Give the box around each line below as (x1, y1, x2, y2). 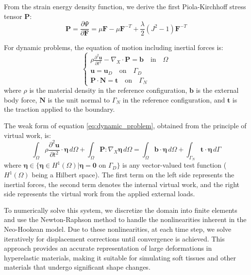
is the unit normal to (48, 94, 110, 104)
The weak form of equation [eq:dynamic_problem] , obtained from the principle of (4, 120, 247, 131)
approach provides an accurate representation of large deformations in (4, 243, 212, 253)
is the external (196, 85, 239, 95)
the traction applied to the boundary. (4, 104, 115, 114)
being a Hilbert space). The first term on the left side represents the (32, 170, 234, 180)
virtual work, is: (4, 130, 51, 140)
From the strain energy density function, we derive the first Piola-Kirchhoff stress (4, 1, 246, 11)
